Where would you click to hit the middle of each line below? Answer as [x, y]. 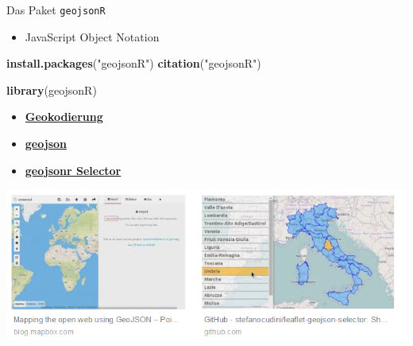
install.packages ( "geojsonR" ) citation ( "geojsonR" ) [134, 63]
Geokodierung [64, 117]
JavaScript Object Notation [92, 36]
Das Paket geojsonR [56, 10]
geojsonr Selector [73, 170]
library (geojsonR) [52, 89]
